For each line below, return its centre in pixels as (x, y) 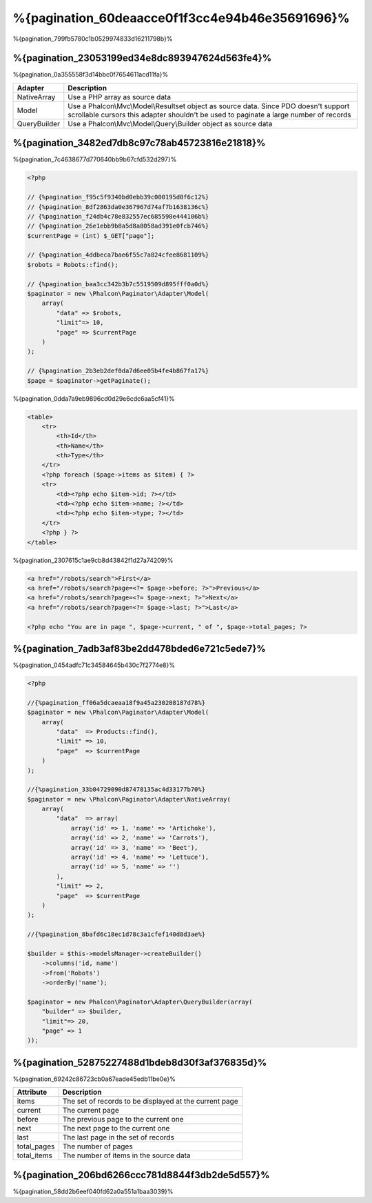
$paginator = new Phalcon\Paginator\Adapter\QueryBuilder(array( (140, 1002)
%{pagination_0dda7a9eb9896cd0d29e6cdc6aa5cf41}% (94, 398)
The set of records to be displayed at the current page (150, 1102)
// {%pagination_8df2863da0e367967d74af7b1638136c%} (118, 207)
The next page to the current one (116, 1129)
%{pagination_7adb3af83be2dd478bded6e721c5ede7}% (139, 648)
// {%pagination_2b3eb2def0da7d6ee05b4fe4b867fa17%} (118, 371)
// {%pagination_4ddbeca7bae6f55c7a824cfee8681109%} (118, 255)
